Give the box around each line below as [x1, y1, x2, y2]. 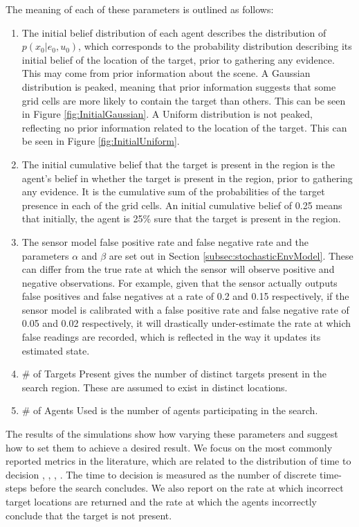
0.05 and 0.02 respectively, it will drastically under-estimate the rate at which [21, 316, 351, 330]
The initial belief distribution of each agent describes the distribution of [21, 25, 326, 39]
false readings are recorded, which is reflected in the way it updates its [21, 330, 321, 344]
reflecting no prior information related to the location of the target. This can [21, 120, 347, 134]
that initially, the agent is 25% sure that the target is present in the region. [21, 211, 341, 226]
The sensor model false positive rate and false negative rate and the [21, 234, 309, 249]
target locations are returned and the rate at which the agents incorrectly [6, 494, 317, 508]
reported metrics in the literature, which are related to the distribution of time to [6, 454, 351, 468]
